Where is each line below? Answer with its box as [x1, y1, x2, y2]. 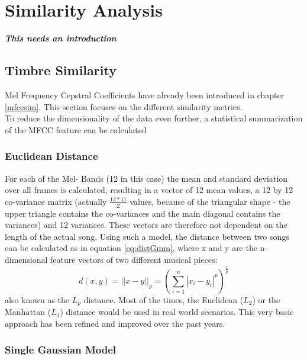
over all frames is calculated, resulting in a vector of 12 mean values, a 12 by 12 [5, 184, 293, 196]
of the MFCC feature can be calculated [5, 123, 147, 136]
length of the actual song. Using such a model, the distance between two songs [5, 230, 289, 242]
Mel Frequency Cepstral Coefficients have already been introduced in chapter [5, 88, 285, 101]
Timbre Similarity [5, 61, 117, 79]
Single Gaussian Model [5, 342, 117, 357]
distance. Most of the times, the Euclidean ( [83, 293, 244, 306]
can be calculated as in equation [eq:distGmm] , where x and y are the [5, 242, 257, 254]
